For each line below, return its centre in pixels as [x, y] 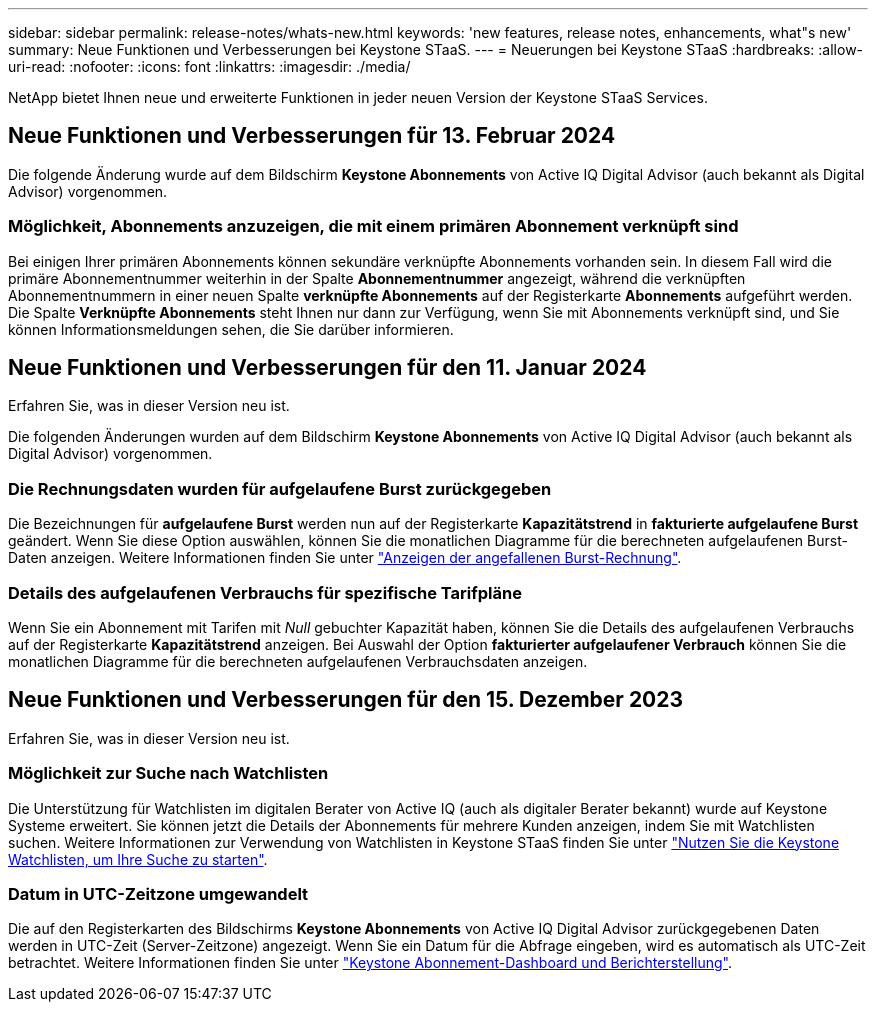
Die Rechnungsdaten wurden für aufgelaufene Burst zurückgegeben [280, 488]
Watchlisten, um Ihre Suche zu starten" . [138, 859]
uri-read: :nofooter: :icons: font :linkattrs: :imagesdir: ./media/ [209, 66]
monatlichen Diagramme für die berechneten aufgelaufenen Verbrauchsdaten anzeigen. [298, 661]
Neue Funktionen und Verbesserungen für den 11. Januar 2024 [327, 368]
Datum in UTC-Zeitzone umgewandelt [158, 893]
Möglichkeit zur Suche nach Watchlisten [168, 773]
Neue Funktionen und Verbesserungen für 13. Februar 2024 [312, 136]
